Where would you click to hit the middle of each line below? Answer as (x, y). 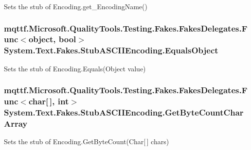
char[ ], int (49, 101)
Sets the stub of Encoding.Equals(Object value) (75, 68)
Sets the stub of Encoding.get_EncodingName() (76, 6)
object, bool (52, 39)
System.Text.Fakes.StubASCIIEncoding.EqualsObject (111, 50)
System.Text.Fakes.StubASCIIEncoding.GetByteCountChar (124, 112)
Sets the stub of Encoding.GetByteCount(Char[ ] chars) (87, 142)
